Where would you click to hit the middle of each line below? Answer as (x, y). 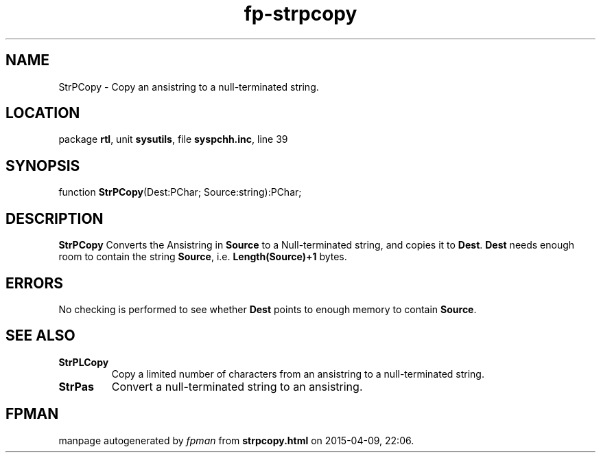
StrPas (76, 386)
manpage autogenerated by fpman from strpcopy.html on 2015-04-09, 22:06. (236, 440)
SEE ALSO (40, 336)
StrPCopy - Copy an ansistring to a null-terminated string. (189, 87)
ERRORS (35, 283)
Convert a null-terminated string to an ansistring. (237, 386)
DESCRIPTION (55, 218)
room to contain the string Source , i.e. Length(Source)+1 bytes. (203, 257)
